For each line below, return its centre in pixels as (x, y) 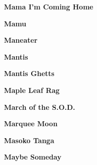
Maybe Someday (33, 157)
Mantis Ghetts (29, 73)
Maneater (21, 40)
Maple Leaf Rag (32, 90)
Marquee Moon (31, 124)
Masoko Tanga (29, 140)
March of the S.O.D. (40, 107)
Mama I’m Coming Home (49, 6)
